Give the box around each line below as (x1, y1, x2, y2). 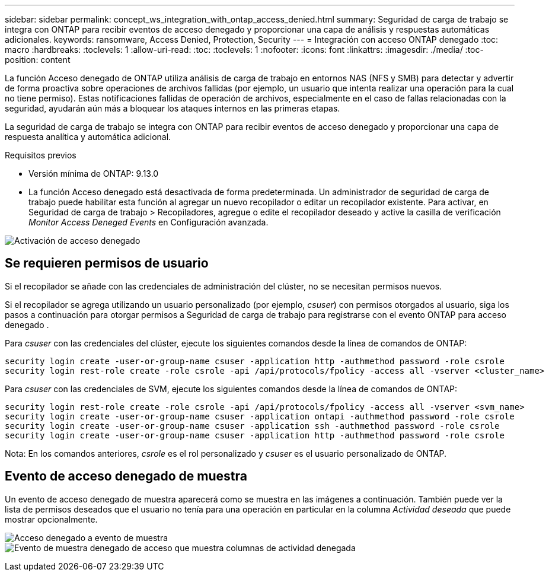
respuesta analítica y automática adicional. (5, 132, 171, 142)
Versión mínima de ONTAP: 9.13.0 (28, 168, 159, 179)
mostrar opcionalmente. (5, 514, 98, 524)
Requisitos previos (5, 150, 76, 160)
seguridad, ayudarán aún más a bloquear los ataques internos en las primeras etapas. (5, 103, 340, 113)
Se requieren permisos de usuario (5, 256, 209, 271)
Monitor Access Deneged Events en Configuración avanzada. (28, 217, 269, 227)
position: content (5, 55, 71, 65)
